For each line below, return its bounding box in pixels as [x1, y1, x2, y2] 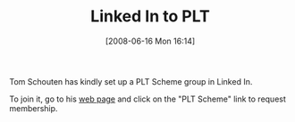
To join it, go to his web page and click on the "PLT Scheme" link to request [9, 94, 286, 104]
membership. [9, 102, 58, 113]
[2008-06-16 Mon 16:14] [105, 36, 196, 46]
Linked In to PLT [90, 6, 210, 27]
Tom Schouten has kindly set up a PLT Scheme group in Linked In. [9, 76, 253, 86]
